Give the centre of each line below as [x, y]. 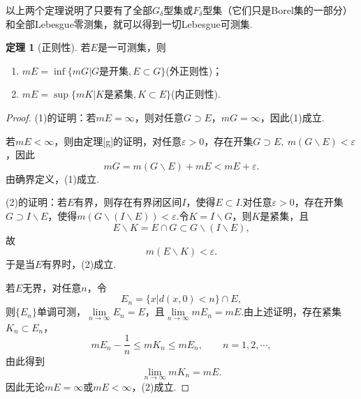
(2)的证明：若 [36, 202]
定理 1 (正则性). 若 [48, 47]
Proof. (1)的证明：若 [51, 117]
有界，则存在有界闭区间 [128, 202]
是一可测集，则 [132, 47]
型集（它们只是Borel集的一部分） [278, 10]
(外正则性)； [194, 70]
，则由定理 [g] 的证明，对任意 [118, 141]
